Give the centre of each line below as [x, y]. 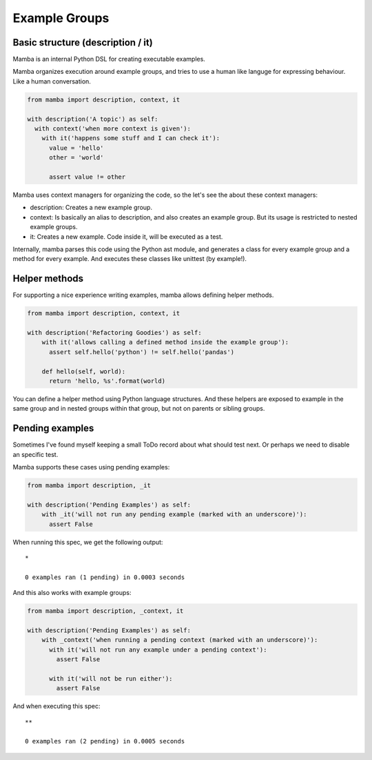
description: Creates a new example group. [91, 208]
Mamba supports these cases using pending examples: [91, 467]
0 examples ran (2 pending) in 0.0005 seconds [105, 741]
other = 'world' [76, 158]
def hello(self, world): [84, 371]
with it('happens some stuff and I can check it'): [131, 138]
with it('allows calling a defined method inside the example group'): [165, 342]
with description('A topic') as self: [93, 119]
